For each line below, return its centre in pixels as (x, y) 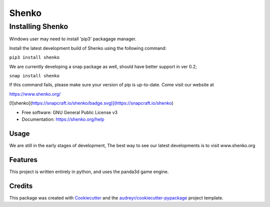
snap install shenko (34, 76)
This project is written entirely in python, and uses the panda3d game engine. (89, 172)
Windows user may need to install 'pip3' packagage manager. (73, 39)
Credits (21, 186)
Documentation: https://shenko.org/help (63, 119)
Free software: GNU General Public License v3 (70, 112)
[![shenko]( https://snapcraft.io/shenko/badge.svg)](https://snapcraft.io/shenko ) (91, 103)
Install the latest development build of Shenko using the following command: (88, 48)
